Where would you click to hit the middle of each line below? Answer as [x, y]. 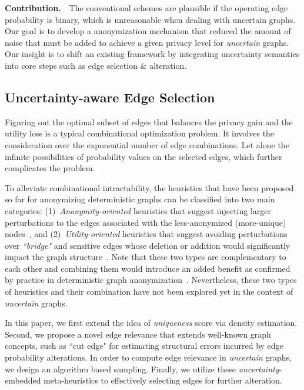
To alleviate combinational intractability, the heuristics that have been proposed [149, 187]
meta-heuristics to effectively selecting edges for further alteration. [163, 380]
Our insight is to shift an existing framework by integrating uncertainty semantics [152, 54]
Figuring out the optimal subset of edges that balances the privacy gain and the [149, 121]
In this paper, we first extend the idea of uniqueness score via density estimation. [151, 323]
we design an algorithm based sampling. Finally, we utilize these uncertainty [142, 369]
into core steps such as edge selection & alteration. [96, 65]
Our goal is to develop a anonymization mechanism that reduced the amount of [148, 31]
